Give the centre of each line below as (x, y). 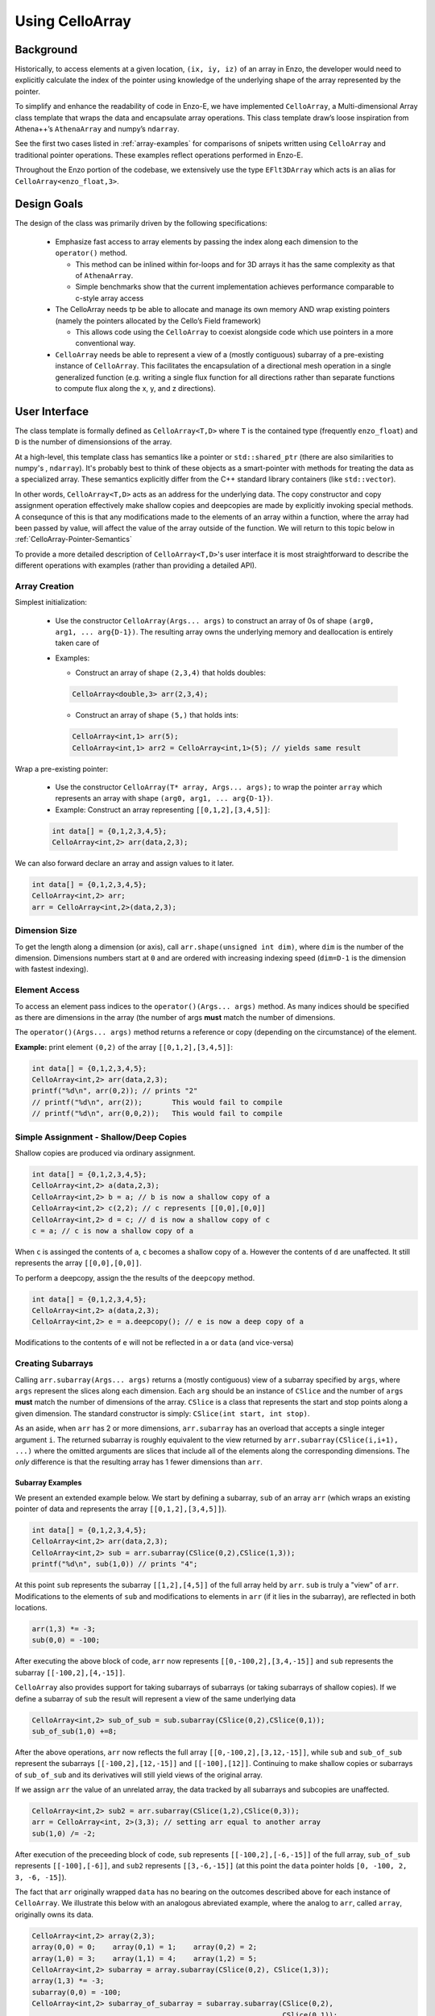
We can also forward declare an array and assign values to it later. (124, 864)
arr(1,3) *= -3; (64, 1629)
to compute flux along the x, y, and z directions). (136, 388)
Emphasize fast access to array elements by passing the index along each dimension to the (207, 241)
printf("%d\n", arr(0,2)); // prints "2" (115, 1091)
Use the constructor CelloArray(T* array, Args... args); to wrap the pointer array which (219, 787)
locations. (31, 1608)
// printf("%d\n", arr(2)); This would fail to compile (157, 1102)
